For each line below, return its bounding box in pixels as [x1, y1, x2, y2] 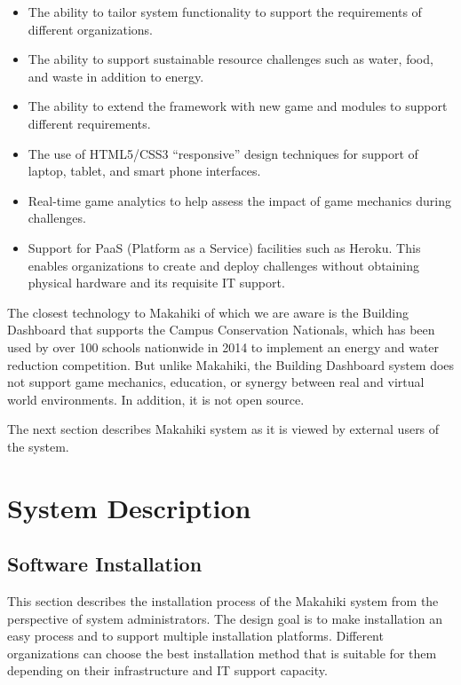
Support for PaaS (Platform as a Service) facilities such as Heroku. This [28, 238, 421, 256]
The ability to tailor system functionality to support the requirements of [28, 3, 422, 20]
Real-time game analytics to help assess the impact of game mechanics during [28, 191, 452, 209]
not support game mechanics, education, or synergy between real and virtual [7, 373, 425, 391]
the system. [7, 437, 69, 455]
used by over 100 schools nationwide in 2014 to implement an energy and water [7, 337, 440, 356]
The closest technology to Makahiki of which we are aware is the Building [7, 303, 409, 321]
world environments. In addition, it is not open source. [7, 390, 305, 408]
